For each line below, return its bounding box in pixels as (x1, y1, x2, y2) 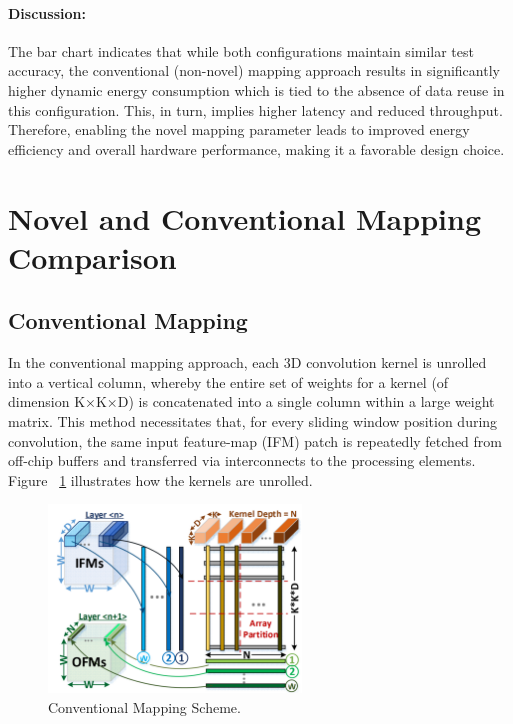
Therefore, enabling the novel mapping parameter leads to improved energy (8, 119, 470, 140)
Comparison (8, 236, 177, 277)
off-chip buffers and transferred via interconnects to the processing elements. (8, 450, 476, 471)
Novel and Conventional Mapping (8, 197, 481, 238)
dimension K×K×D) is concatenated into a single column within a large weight (8, 391, 495, 412)
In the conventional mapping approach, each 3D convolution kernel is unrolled (8, 352, 487, 373)
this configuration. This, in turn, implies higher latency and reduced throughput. (8, 99, 503, 120)
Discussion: (8, 2, 86, 23)
